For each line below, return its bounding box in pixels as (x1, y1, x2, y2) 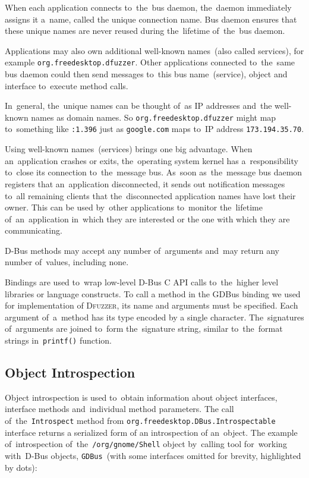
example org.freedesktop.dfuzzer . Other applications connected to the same (5, 56, 295, 68)
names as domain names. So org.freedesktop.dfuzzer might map (31, 111, 276, 123)
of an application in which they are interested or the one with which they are (5, 212, 290, 225)
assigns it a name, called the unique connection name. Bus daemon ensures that (5, 12, 297, 25)
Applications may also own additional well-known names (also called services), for (5, 44, 304, 56)
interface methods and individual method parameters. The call (5, 402, 234, 415)
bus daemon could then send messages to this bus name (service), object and (5, 68, 288, 80)
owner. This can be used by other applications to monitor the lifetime (5, 201, 263, 213)
